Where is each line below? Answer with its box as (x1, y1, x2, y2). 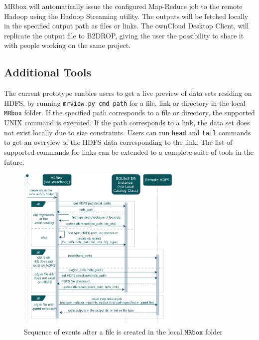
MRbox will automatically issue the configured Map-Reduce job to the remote (4, 1, 243, 11)
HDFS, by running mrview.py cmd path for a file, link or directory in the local (4, 97, 246, 108)
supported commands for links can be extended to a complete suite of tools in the (4, 146, 254, 157)
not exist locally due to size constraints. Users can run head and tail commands (4, 127, 251, 137)
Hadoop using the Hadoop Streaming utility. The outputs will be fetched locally (4, 10, 249, 21)
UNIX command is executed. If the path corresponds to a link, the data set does (4, 117, 250, 128)
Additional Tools (4, 64, 92, 80)
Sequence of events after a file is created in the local (24, 327, 182, 337)
